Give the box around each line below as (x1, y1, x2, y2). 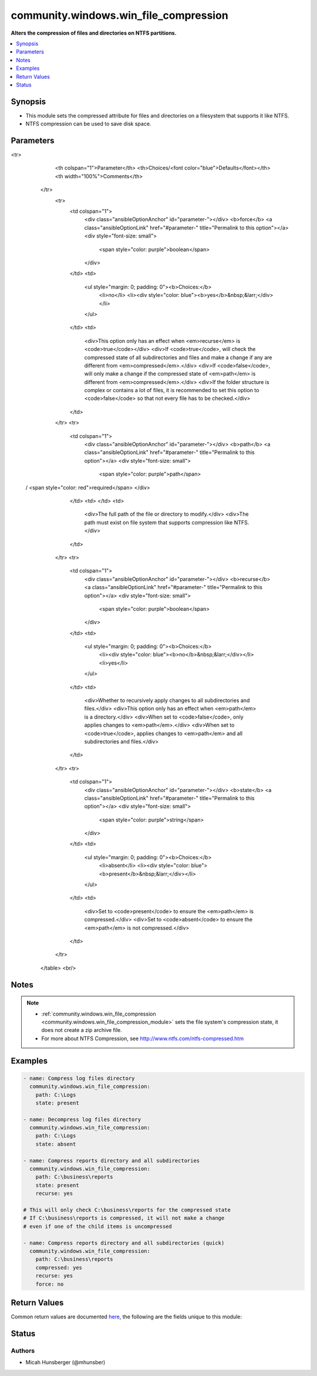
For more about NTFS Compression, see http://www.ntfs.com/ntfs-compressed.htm (41, 1035, 244, 1042)
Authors (11, 1347, 35, 1355)
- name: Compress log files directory (23, 1075, 135, 1081)
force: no (35, 1281, 64, 1287)
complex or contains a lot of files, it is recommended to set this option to (84, 387, 259, 394)
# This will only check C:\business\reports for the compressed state (23, 1207, 231, 1213)
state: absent (35, 1141, 76, 1147)
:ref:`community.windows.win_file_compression (41, 1010, 156, 1017)
